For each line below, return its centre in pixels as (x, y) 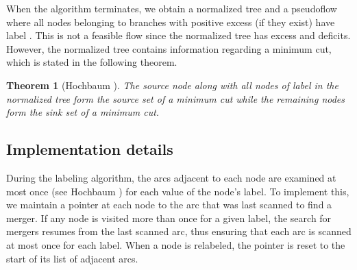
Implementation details (90, 149)
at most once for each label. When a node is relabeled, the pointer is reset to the (176, 244)
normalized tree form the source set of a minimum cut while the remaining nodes (176, 98)
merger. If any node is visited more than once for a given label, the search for (169, 218)
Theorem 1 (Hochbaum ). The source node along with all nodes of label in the (172, 85)
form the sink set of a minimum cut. (83, 112)
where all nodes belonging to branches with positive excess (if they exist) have (171, 22)
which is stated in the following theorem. (92, 62)
